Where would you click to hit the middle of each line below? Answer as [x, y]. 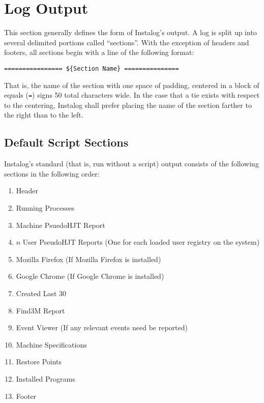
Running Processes [45, 207]
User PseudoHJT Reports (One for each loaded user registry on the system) [141, 242]
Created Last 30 [41, 293]
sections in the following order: [52, 173]
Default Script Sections [66, 142]
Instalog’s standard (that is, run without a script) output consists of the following [131, 164]
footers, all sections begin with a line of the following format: [99, 52]
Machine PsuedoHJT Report [61, 225]
